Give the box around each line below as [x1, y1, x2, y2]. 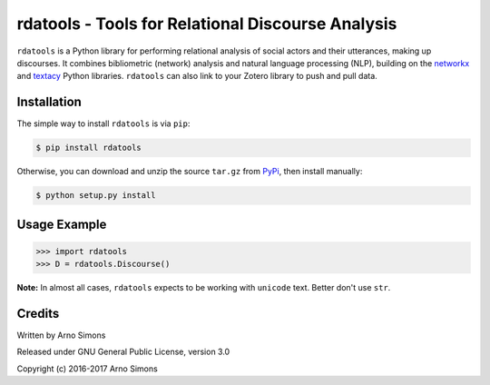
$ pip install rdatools [35, 143, 142, 153]
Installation [16, 94, 82, 110]
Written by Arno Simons [16, 330, 106, 341]
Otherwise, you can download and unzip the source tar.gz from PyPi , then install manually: [16, 166, 363, 177]
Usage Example [16, 216, 107, 232]
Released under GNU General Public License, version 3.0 [16, 346, 230, 358]
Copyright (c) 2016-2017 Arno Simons [16, 363, 158, 374]
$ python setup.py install [35, 191, 156, 201]
